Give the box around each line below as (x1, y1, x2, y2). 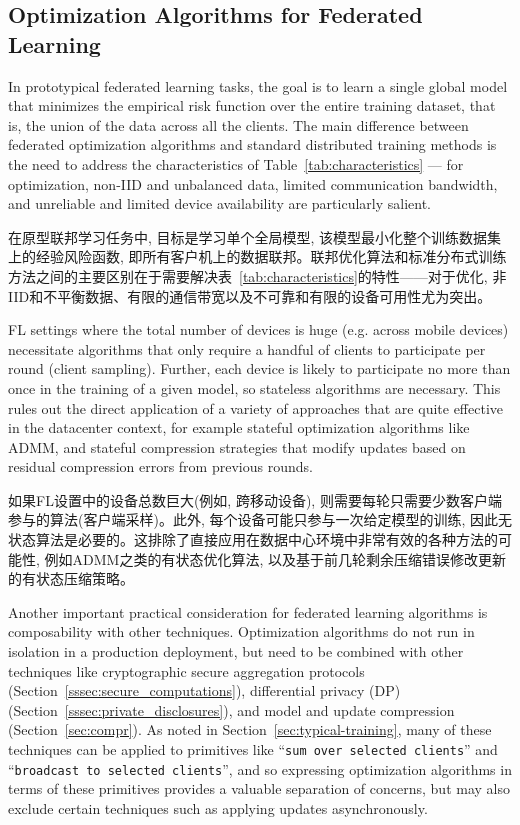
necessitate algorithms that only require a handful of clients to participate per (8, 338, 486, 359)
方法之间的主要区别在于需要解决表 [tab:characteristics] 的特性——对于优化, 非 (8, 265, 507, 286)
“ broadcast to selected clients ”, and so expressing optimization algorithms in (8, 758, 512, 779)
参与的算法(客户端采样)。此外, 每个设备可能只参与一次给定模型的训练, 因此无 (8, 509, 512, 530)
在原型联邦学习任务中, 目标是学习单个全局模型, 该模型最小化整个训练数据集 (8, 226, 502, 247)
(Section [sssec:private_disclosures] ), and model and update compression (8, 699, 455, 720)
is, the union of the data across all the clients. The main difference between (8, 114, 469, 135)
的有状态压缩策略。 (8, 568, 134, 589)
